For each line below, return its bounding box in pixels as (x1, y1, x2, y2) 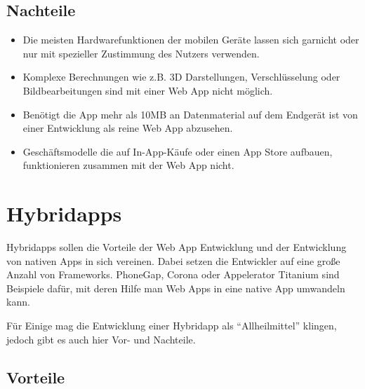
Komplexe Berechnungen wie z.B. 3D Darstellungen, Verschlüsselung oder (22, 69, 340, 84)
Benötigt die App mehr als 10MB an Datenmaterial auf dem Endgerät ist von (22, 107, 358, 121)
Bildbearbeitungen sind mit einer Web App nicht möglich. (22, 83, 273, 97)
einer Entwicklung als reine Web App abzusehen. (22, 121, 233, 135)
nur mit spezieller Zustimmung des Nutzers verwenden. (22, 46, 260, 60)
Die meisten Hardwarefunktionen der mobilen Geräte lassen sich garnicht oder (22, 32, 359, 47)
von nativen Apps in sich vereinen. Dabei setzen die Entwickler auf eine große (6, 253, 340, 268)
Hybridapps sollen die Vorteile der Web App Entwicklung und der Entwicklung (6, 240, 347, 254)
